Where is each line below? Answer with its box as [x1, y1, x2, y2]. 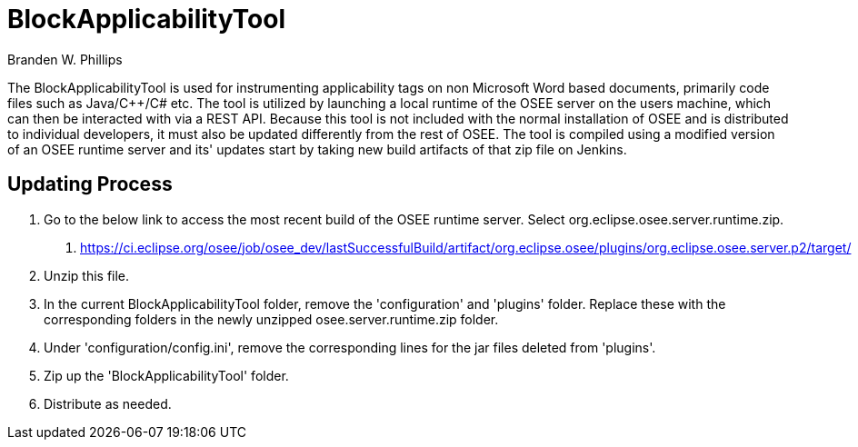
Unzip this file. [44, 267, 130, 283]
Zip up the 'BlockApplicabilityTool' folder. [44, 367, 289, 383]
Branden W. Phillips [7, 51, 123, 67]
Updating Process [7, 173, 173, 196]
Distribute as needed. [44, 395, 172, 412]
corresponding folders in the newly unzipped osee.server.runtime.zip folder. [44, 311, 499, 327]
